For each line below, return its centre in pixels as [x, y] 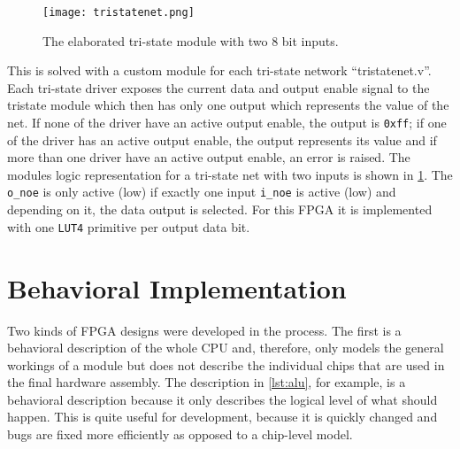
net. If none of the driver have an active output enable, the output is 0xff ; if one [227, 123]
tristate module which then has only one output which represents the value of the [228, 105]
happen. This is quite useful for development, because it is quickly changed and [222, 417]
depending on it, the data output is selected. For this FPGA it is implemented [220, 209]
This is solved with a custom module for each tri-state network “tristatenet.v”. [219, 70]
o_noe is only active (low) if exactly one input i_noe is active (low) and [202, 192]
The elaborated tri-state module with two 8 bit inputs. [191, 40]
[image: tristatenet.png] [119, 12]
